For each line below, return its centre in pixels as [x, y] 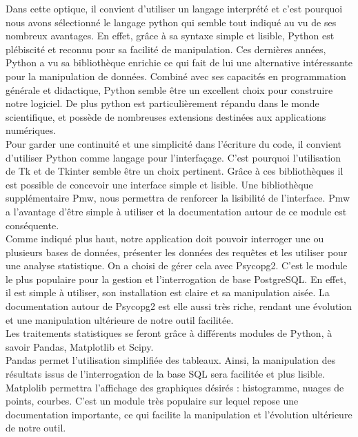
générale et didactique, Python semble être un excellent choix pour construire [169, 89]
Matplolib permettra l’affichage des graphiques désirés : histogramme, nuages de [175, 387]
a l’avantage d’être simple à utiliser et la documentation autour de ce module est [176, 211]
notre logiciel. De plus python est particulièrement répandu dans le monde [162, 103]
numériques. [31, 130]
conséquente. [32, 225]
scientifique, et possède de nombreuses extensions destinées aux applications [166, 116]
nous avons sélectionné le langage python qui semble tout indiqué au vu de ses [171, 22]
